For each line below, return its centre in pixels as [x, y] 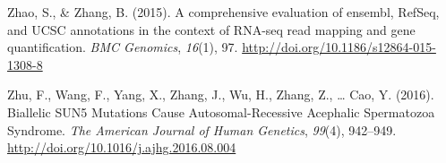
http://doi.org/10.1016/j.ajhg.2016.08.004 [122, 147]
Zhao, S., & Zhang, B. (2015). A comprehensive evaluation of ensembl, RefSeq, [223, 12]
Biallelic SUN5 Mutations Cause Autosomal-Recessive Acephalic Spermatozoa [221, 112]
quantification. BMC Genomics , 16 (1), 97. [123, 47]
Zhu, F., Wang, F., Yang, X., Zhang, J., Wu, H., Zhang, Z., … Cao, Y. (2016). [221, 94]
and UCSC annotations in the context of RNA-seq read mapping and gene [211, 29]
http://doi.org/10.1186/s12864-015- [339, 47]
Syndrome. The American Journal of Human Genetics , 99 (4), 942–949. [202, 129]
